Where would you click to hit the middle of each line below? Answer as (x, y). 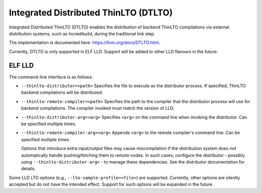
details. (28, 169)
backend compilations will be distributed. (62, 92)
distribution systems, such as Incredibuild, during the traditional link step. (82, 33)
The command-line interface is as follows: (51, 77)
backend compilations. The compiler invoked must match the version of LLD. (98, 108)
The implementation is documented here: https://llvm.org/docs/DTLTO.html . (84, 43)
